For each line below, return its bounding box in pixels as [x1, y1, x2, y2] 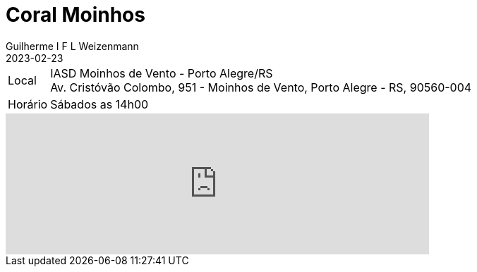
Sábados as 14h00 [50, 97, 149, 111]
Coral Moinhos [6, 3, 145, 27]
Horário [8, 97, 48, 111]
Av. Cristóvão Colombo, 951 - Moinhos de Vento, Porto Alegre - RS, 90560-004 [50, 80, 472, 94]
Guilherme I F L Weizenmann [6, 39, 139, 52]
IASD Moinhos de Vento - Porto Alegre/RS [50, 66, 273, 80]
